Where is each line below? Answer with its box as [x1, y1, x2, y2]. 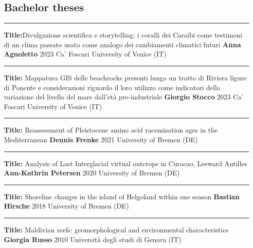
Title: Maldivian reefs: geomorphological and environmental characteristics [4, 224, 229, 234]
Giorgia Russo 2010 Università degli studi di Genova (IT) [4, 234, 181, 244]
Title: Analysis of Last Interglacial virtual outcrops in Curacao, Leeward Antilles [4, 158, 248, 168]
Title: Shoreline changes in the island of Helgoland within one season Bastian [4, 191, 240, 201]
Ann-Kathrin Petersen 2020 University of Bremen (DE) [4, 168, 180, 178]
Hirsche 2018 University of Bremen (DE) [4, 201, 129, 211]
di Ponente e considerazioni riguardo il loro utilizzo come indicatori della [4, 82, 220, 92]
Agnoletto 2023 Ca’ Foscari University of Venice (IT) [4, 49, 167, 59]
